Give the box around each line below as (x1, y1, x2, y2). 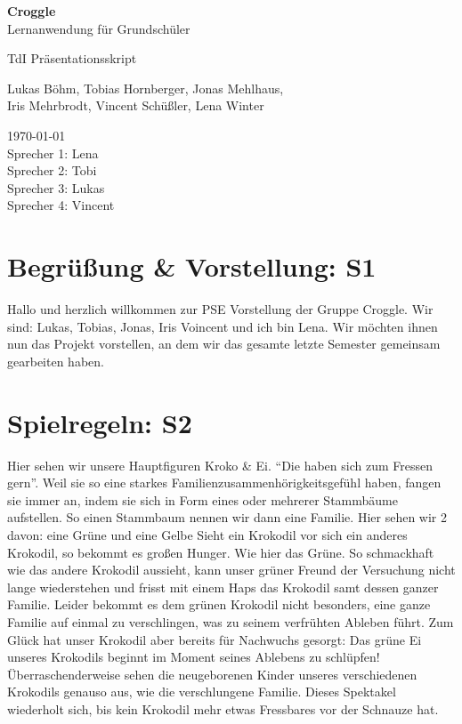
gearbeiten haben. (7, 351, 104, 370)
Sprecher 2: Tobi (7, 161, 97, 180)
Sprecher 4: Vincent (7, 196, 115, 214)
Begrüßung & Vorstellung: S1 (7, 248, 377, 285)
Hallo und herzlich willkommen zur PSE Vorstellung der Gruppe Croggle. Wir (7, 300, 434, 318)
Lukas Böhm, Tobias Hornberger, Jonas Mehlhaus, (7, 78, 284, 97)
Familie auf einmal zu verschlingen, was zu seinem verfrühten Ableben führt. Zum (7, 612, 454, 631)
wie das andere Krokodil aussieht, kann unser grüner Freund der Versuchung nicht (7, 560, 456, 579)
